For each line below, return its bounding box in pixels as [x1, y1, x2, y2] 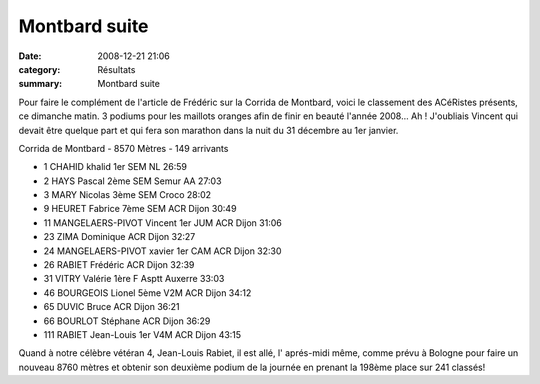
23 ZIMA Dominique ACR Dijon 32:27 [43, 231, 196, 243]
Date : [18, 50, 42, 62]
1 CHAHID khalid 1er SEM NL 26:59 [43, 161, 187, 173]
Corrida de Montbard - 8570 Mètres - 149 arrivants [18, 142, 229, 154]
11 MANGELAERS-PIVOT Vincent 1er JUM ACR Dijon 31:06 [43, 216, 282, 229]
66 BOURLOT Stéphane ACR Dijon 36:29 [43, 315, 211, 327]
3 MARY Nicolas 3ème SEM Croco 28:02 [43, 189, 212, 201]
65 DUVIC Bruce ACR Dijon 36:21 [43, 301, 180, 313]
